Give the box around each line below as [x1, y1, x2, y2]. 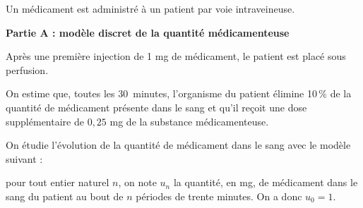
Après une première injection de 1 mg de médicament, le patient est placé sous [6, 49, 346, 63]
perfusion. [6, 62, 49, 77]
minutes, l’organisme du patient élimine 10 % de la [133, 86, 352, 101]
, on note [118, 175, 157, 190]
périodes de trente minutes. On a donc [136, 188, 302, 203]
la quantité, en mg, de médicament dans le [173, 175, 358, 190]
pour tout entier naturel [6, 175, 109, 190]
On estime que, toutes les [6, 86, 115, 101]
